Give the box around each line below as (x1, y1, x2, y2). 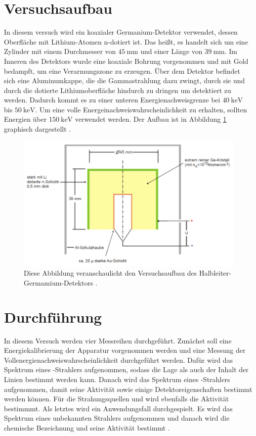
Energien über (4, 114, 47, 124)
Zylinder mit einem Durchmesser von (4, 46, 116, 56)
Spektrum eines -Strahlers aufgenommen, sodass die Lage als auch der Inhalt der (4, 364, 249, 375)
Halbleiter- (199, 268, 231, 278)
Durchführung (4, 306, 102, 327)
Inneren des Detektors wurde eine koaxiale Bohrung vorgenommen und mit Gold (4, 55, 249, 66)
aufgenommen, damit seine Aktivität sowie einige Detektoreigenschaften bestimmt (4, 384, 253, 394)
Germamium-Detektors (24, 277, 93, 288)
